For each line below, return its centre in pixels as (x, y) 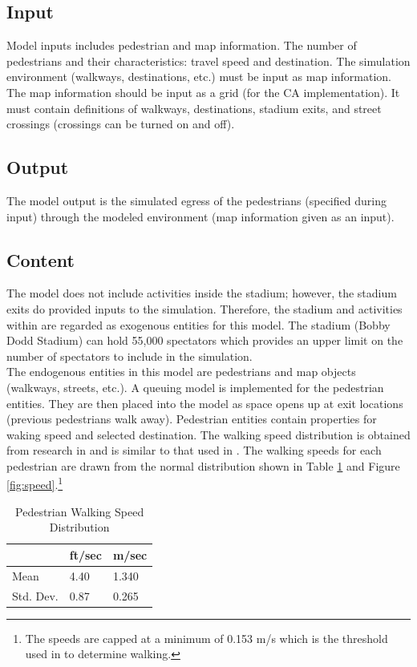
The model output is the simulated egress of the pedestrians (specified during (196, 200)
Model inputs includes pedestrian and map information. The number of (182, 45)
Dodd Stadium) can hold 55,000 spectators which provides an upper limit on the (205, 340)
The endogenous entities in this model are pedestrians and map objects (181, 372)
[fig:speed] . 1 (35, 483)
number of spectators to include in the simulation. (130, 356)
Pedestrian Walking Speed (80, 511)
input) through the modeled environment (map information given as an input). (200, 216)
